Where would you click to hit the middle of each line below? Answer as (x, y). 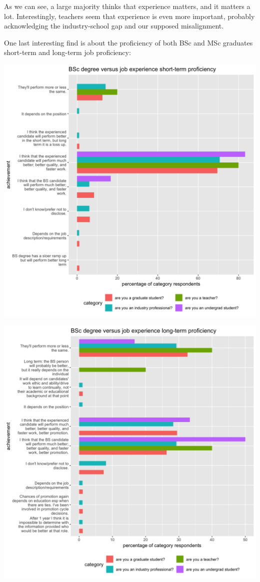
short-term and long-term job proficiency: (67, 52)
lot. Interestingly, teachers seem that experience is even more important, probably (129, 16)
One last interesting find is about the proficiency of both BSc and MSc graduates (128, 42)
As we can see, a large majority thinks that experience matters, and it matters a (127, 6)
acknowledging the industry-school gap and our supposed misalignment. (114, 26)
